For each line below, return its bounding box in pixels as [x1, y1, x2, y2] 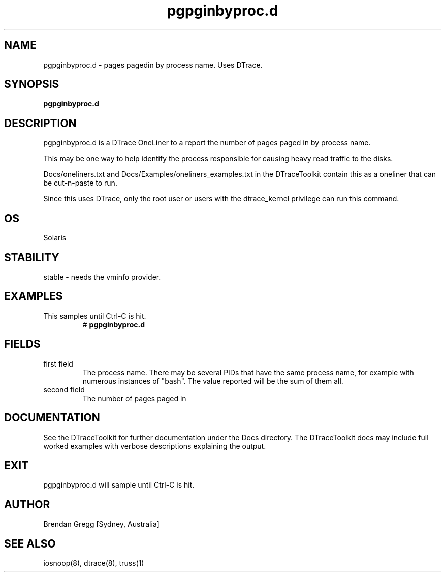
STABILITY [4, 251, 59, 264]
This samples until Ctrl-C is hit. [43, 311, 146, 320]
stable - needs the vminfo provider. [43, 272, 161, 281]
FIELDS [4, 338, 41, 351]
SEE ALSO [4, 537, 56, 550]
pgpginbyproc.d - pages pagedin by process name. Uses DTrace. [43, 60, 263, 69]
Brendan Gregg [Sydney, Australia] [43, 520, 160, 529]
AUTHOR [4, 498, 50, 511]
